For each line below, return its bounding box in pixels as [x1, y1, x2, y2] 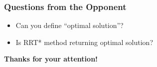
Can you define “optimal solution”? [15, 20, 124, 30]
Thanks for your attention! [4, 53, 98, 64]
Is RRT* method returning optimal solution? [15, 36, 153, 47]
